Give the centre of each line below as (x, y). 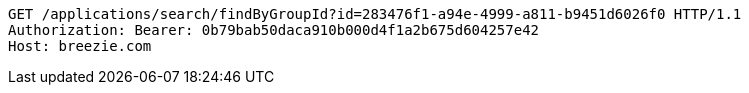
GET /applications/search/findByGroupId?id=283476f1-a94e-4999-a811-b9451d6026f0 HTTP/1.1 (375, 14)
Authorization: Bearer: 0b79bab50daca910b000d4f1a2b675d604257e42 (274, 30)
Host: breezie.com (80, 46)
